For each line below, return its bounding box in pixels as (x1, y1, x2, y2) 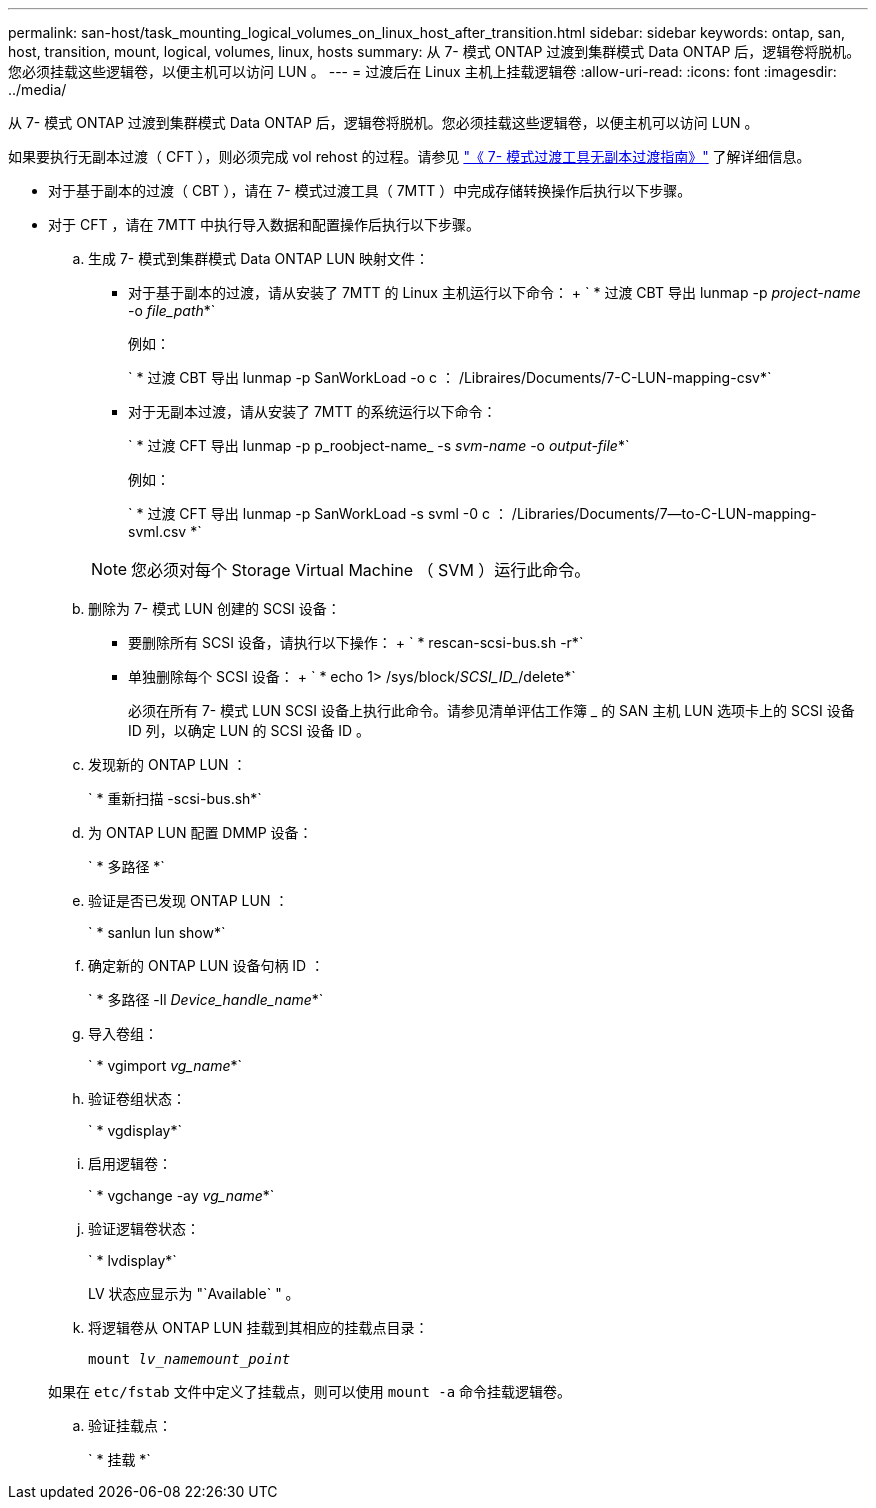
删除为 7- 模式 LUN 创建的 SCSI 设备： (88, 600, 341, 617)
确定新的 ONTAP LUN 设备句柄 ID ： (88, 957, 325, 974)
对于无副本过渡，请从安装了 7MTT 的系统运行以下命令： (128, 403, 497, 420)
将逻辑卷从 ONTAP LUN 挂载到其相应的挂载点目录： (88, 1319, 429, 1336)
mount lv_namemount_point (88, 1351, 291, 1367)
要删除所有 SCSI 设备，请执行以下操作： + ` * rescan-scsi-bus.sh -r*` (128, 634, 584, 651)
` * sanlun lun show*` (88, 924, 226, 941)
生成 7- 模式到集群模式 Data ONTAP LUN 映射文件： (88, 250, 430, 267)
